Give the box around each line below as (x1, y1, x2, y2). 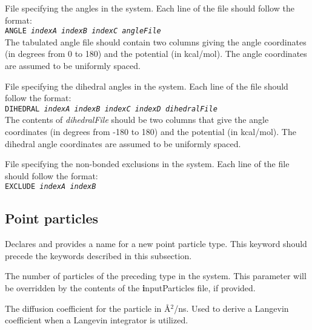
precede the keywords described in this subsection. (5, 249, 192, 262)
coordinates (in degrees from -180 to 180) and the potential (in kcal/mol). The (5, 125, 296, 138)
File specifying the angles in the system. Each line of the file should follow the (5, 2, 294, 14)
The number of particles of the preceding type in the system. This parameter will (5, 269, 307, 282)
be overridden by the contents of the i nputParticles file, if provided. (5, 282, 256, 294)
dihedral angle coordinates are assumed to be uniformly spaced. (5, 137, 241, 150)
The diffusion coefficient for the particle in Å (5, 302, 171, 314)
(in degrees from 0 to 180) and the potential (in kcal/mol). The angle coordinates (5, 47, 307, 60)
